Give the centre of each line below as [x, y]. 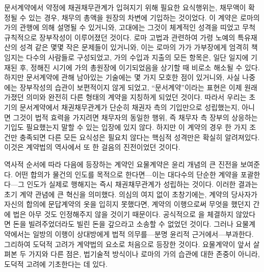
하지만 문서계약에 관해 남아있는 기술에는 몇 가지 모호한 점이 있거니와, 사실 [122, 77]
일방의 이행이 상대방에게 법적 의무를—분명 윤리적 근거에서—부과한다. [143, 234]
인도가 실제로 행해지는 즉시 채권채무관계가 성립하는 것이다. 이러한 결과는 [142, 184]
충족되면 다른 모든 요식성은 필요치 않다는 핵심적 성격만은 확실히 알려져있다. [140, 137]
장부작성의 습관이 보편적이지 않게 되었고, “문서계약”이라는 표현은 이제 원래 [138, 87]
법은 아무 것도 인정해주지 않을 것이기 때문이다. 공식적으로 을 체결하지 [123, 214]
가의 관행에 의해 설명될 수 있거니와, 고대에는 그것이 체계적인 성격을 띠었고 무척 [130, 27]
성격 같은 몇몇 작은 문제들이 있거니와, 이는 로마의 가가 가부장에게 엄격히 [134, 47]
